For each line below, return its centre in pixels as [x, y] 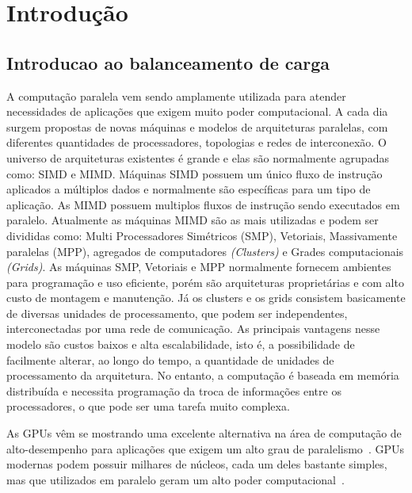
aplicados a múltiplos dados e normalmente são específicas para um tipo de [189, 189]
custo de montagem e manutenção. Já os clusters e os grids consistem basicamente [206, 298]
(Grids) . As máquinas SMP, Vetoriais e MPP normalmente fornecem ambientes [199, 267]
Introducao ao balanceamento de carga [168, 62]
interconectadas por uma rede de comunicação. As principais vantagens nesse [193, 329]
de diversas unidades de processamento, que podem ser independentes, [177, 313]
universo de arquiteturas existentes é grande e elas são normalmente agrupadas [198, 157]
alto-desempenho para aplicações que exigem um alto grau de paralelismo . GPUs [205, 448]
